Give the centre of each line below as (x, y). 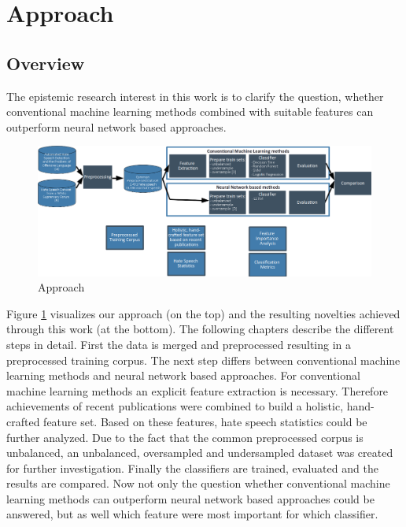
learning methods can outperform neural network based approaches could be (190, 498)
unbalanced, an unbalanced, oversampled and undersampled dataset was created (200, 453)
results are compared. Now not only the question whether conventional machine (198, 483)
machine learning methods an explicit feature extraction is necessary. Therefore (197, 390)
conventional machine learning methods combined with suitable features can (190, 111)
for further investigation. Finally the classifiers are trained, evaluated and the (192, 468)
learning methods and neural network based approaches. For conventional (183, 375)
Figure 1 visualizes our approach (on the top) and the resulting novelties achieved (203, 313)
